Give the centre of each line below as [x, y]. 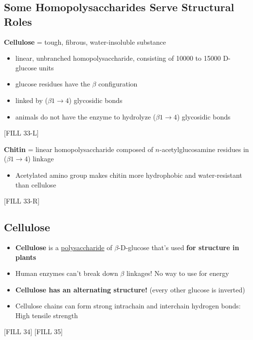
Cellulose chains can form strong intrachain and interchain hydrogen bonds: [128, 306]
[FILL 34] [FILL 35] [33, 331]
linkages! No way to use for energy [178, 273]
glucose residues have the [53, 84]
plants [26, 257]
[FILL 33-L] [21, 133]
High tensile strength [46, 315]
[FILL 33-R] [22, 201]
